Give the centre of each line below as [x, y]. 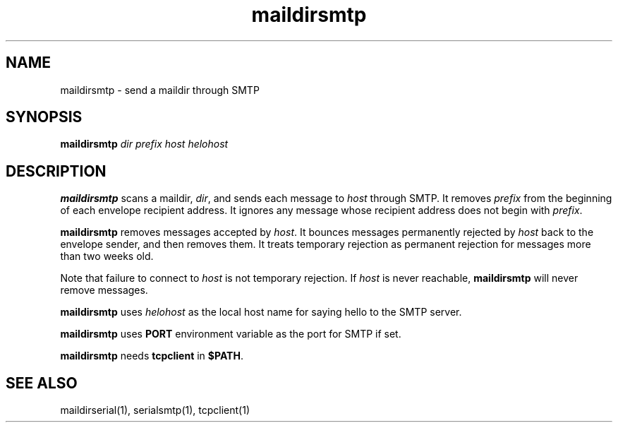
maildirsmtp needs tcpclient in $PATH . [152, 356]
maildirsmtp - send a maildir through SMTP [160, 90]
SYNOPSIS [44, 117]
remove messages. [104, 290]
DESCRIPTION [56, 171]
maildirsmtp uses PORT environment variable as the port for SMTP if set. [231, 334]
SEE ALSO [42, 383]
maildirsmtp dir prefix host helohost [144, 144]
